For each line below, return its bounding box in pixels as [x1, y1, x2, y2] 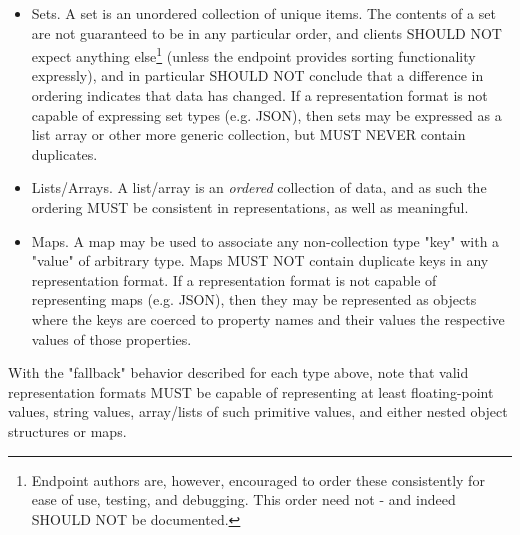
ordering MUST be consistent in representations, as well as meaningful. [31, 197, 469, 217]
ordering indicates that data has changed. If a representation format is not [31, 85, 488, 106]
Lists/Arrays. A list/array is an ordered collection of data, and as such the [31, 177, 487, 198]
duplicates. [31, 143, 98, 164]
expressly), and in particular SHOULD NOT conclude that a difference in [31, 65, 484, 86]
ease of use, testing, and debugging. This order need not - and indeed [31, 489, 456, 510]
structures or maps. [8, 420, 127, 441]
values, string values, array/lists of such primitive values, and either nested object [8, 401, 508, 422]
